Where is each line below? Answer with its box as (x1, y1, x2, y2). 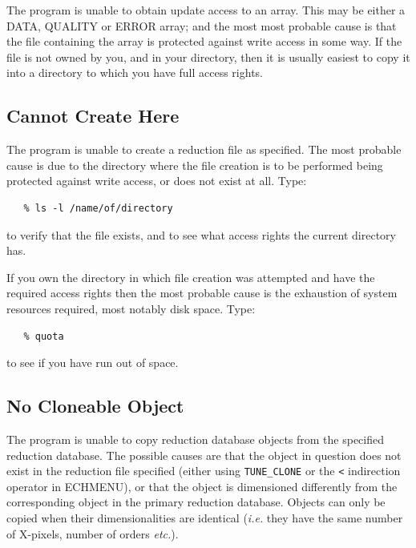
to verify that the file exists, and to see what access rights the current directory (6, 226, 396, 243)
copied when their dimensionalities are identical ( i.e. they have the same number (6, 509, 403, 526)
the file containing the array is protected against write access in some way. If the (6, 33, 402, 50)
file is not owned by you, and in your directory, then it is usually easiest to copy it (6, 48, 410, 65)
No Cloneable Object (6, 393, 184, 418)
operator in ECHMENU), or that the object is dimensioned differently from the (6, 477, 398, 494)
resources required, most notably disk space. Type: (6, 300, 256, 316)
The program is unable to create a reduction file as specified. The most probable (6, 141, 402, 158)
